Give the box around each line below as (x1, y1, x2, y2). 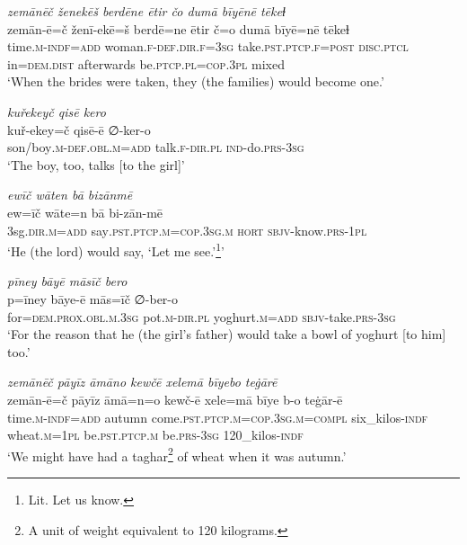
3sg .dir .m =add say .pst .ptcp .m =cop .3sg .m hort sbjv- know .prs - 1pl (7, 220, 367, 239)
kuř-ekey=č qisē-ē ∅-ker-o (7, 120, 151, 138)
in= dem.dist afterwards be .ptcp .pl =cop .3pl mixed (7, 54, 285, 73)
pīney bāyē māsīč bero (7, 272, 128, 290)
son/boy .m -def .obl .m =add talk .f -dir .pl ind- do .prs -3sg (7, 138, 304, 156)
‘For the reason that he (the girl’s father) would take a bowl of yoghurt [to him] (7, 325, 446, 344)
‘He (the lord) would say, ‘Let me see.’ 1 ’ (7, 239, 225, 260)
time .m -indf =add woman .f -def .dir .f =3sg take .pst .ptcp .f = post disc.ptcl (7, 37, 409, 56)
